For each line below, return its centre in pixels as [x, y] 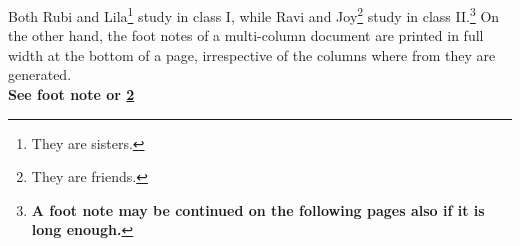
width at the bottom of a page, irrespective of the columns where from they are [252, 54]
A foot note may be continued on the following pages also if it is [258, 209]
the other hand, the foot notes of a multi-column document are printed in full [246, 35]
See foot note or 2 [71, 94]
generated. [40, 74]
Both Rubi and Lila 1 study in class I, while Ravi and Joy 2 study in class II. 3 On [254, 14]
